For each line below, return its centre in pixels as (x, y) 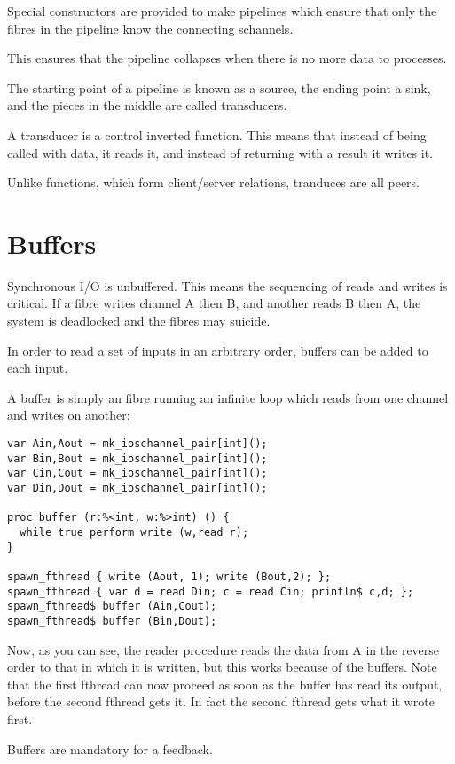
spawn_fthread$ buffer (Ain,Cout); (112, 606)
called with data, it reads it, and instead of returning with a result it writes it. (220, 152)
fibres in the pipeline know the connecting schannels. (150, 28)
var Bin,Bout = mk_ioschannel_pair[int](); (137, 458)
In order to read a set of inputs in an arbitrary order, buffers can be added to (218, 350)
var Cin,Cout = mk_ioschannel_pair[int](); (137, 473)
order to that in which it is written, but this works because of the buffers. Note (222, 667)
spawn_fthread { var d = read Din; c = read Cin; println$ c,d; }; (211, 591)
